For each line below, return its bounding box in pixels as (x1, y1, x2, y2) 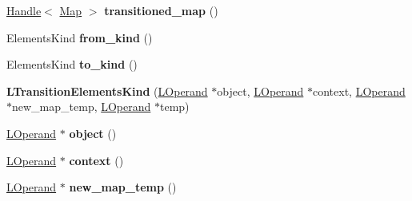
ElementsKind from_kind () (6, 29, 153, 45)
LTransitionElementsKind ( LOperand (6, 82, 208, 99)
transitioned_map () (104, 2, 218, 18)
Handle (6, 2, 42, 18)
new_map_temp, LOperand (12, 98, 151, 115)
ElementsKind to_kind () (6, 56, 138, 73)
